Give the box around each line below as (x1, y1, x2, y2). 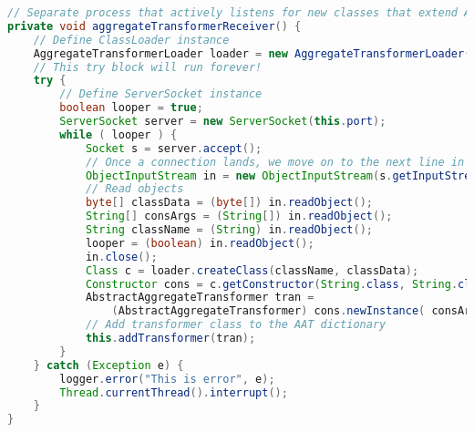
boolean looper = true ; (59, 101, 203, 115)
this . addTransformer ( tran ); (85, 332, 256, 345)
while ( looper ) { (59, 128, 178, 141)
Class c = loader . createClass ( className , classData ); (85, 263, 419, 277)
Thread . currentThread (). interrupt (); (59, 386, 288, 399)
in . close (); (85, 250, 158, 263)
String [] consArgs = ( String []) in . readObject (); (85, 210, 393, 223)
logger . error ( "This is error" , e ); (59, 372, 275, 386)
